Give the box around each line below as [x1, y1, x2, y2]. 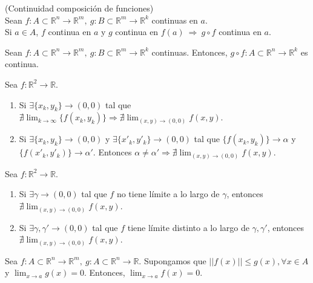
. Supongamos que [139, 254, 206, 267]
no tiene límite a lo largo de [116, 187, 220, 200]
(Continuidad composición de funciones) [5, 2, 154, 14]
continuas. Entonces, [151, 45, 228, 58]
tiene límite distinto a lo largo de [127, 221, 249, 233]
